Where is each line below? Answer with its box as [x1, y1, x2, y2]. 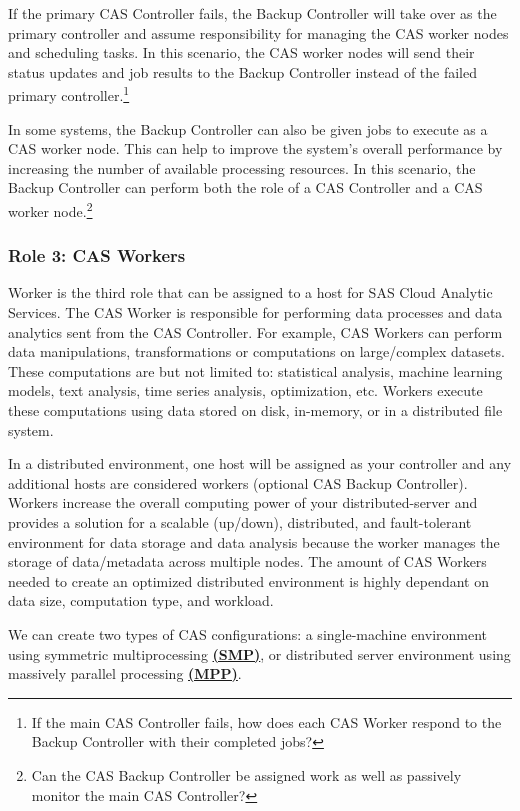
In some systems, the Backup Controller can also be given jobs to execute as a [8, 118, 488, 139]
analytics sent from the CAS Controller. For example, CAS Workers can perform [8, 321, 503, 342]
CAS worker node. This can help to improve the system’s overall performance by [8, 138, 503, 159]
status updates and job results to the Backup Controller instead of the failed [8, 61, 478, 82]
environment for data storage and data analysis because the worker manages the [8, 531, 500, 552]
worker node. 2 [8, 198, 93, 221]
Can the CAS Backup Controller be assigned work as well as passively [31, 764, 462, 785]
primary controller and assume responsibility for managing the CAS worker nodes [8, 22, 509, 43]
